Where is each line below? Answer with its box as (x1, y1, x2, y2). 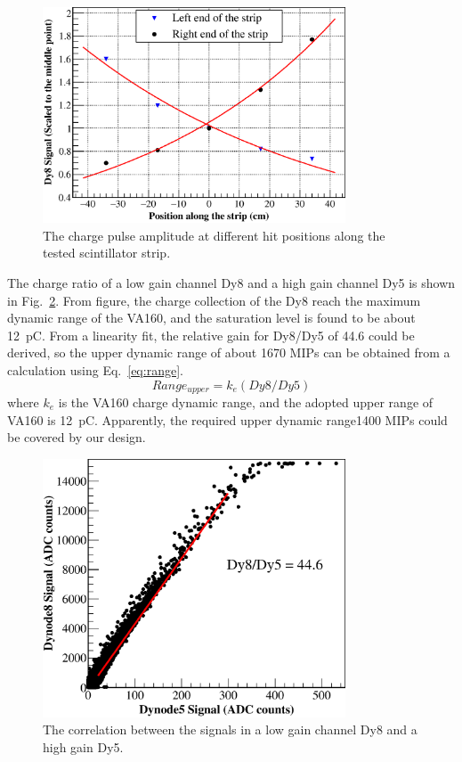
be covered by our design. (7, 428, 146, 447)
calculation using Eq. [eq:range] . (7, 360, 183, 379)
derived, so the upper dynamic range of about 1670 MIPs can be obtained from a (7, 343, 450, 362)
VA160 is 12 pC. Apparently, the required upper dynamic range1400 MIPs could (7, 410, 448, 429)
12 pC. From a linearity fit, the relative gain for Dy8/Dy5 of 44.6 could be (7, 325, 415, 344)
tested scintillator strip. (43, 243, 171, 262)
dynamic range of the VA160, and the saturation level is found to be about (7, 308, 416, 327)
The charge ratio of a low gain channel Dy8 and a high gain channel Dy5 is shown (7, 273, 456, 291)
